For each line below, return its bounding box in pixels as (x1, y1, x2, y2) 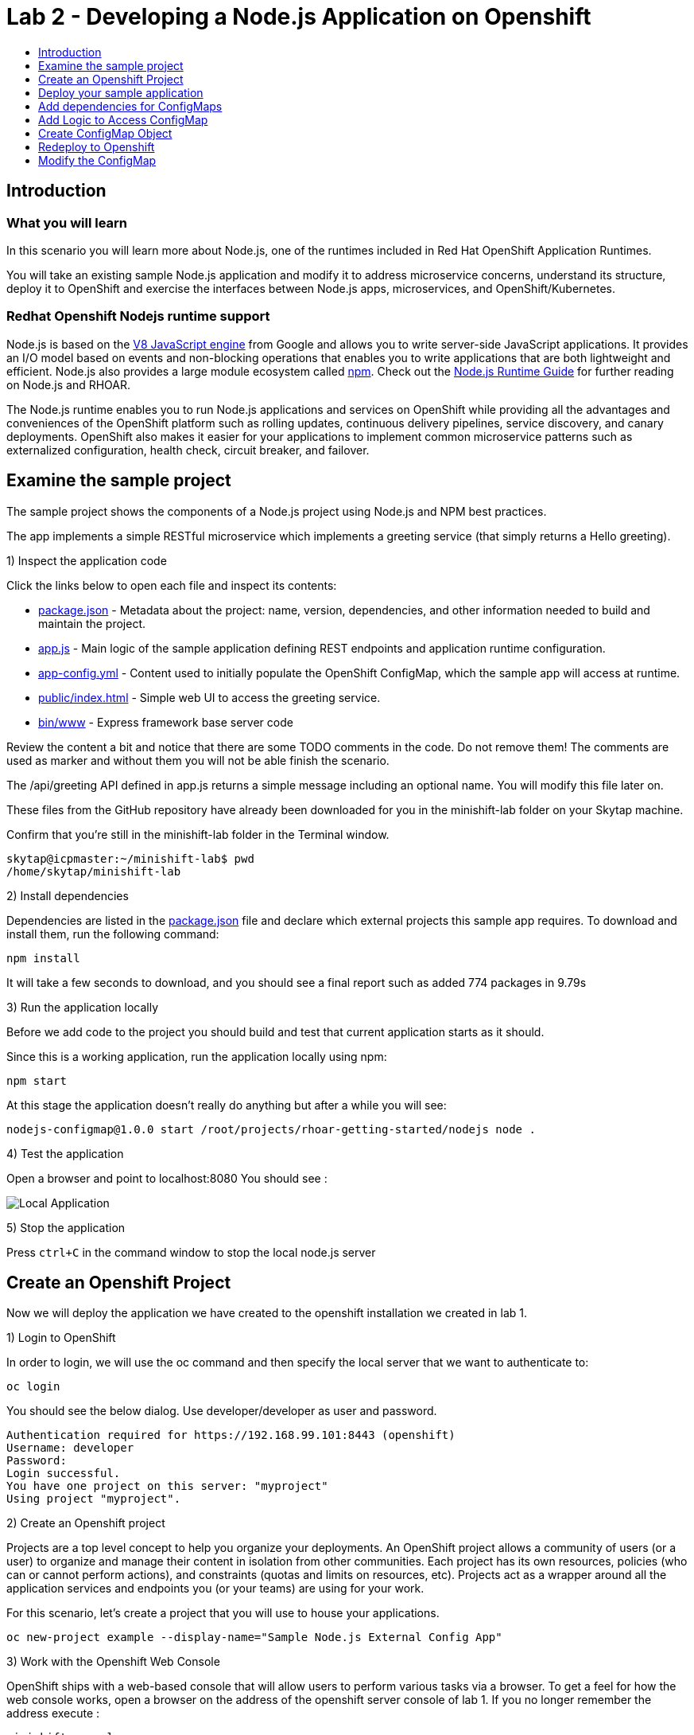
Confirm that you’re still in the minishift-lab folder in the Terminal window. (6, 827, 390, 841)
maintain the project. (38, 616, 146, 630)
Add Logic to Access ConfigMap (38, 112, 208, 127)
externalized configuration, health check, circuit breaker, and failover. (6, 443, 370, 457)
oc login (6, 1380, 60, 1394)
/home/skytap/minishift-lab (6, 864, 181, 878)
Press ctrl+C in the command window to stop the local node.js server (6, 1245, 376, 1259)
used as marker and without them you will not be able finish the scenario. (6, 753, 390, 767)
